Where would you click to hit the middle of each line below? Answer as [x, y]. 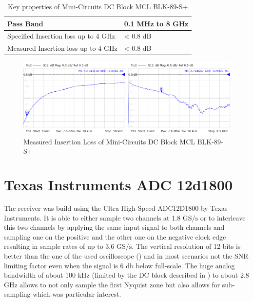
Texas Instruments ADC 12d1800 [118, 185]
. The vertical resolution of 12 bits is [186, 246]
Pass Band [25, 23]
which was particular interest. [77, 294]
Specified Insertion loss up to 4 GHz [61, 36]
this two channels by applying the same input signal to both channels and [114, 227]
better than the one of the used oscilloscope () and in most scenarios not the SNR [126, 256]
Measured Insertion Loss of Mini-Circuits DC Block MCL [109, 141]
